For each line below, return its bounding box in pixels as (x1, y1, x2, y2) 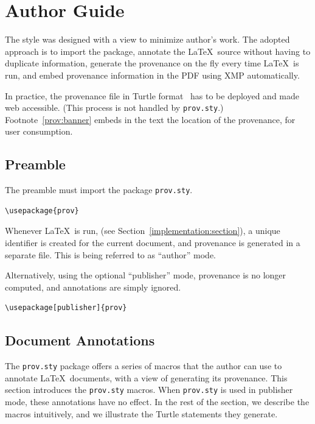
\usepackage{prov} (5, 206, 79, 215)
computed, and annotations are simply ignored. (5, 280, 181, 293)
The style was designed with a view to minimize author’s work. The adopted (5, 33, 290, 46)
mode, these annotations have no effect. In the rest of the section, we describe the (5, 395, 310, 408)
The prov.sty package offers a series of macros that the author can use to (5, 359, 282, 372)
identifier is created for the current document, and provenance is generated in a (5, 236, 300, 249)
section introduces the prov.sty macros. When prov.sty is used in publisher (5, 383, 293, 396)
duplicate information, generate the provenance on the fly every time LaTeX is (5, 57, 299, 69)
